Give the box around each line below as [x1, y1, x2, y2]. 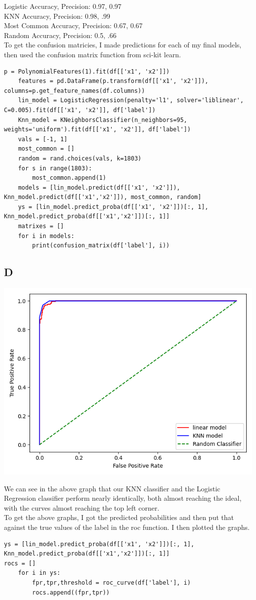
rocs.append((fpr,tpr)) [32, 589, 110, 596]
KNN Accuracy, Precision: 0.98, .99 [4, 10, 110, 21]
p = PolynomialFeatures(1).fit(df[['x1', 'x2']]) [4, 68, 170, 75]
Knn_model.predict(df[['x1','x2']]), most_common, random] [4, 194, 201, 201]
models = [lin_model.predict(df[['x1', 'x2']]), [18, 184, 180, 191]
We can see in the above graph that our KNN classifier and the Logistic [4, 483, 221, 493]
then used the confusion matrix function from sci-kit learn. [4, 49, 181, 59]
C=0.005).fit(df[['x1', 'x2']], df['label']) [4, 106, 156, 114]
